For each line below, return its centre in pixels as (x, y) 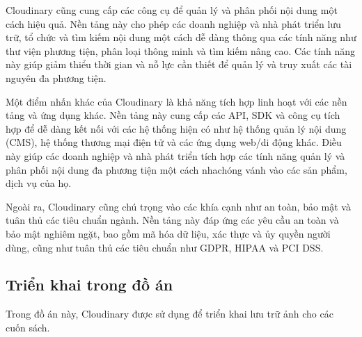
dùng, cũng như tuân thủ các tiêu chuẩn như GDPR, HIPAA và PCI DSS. (165, 247)
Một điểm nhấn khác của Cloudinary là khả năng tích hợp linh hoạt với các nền (176, 101)
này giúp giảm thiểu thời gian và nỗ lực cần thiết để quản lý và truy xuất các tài (179, 64)
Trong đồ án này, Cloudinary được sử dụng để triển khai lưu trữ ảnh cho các (170, 314)
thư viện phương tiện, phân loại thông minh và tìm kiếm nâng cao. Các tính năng (181, 50)
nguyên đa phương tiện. (56, 77)
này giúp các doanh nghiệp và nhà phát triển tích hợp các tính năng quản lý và (175, 155)
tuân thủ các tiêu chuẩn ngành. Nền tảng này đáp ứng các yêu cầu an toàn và (172, 220)
